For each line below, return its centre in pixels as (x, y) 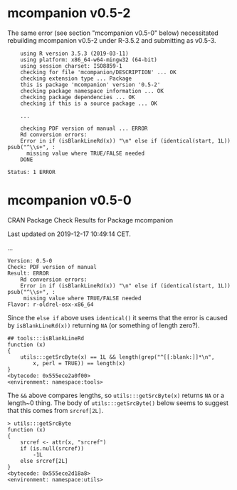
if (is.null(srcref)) (52, 448)
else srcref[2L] (44, 461)
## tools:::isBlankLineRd (46, 338)
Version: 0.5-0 (30, 261)
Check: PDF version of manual (52, 267)
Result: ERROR (28, 273)
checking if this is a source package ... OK (89, 103)
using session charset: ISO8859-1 (71, 66)
